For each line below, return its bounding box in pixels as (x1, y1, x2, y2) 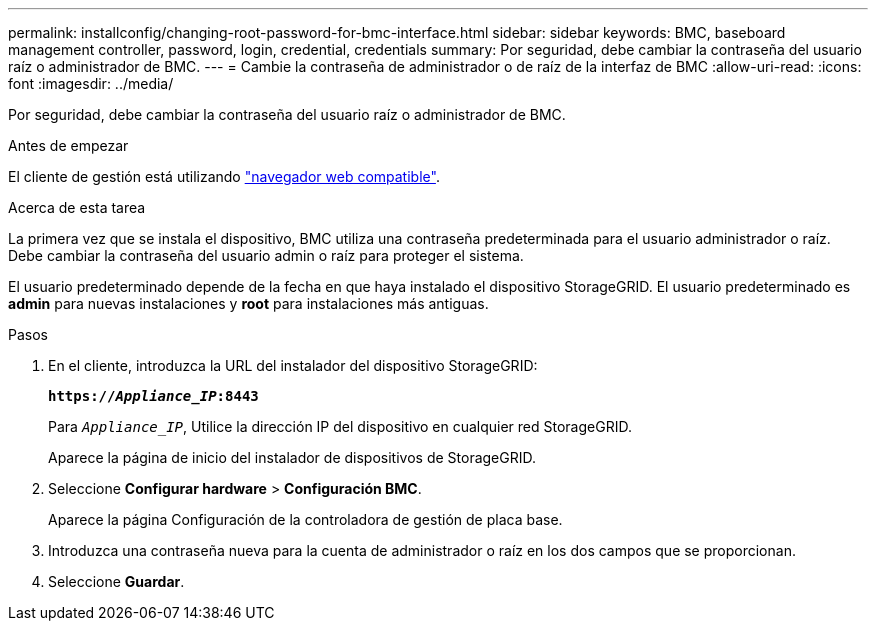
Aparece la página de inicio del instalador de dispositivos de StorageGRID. (48, 449, 536, 466)
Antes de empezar (8, 137, 129, 154)
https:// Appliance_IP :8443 (48, 388, 259, 404)
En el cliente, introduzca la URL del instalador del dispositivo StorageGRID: (48, 357, 538, 374)
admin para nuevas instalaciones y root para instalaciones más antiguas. (8, 295, 489, 312)
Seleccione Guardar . (48, 573, 185, 590)
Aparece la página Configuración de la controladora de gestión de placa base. (48, 511, 563, 528)
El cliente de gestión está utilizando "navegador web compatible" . (8, 168, 440, 185)
